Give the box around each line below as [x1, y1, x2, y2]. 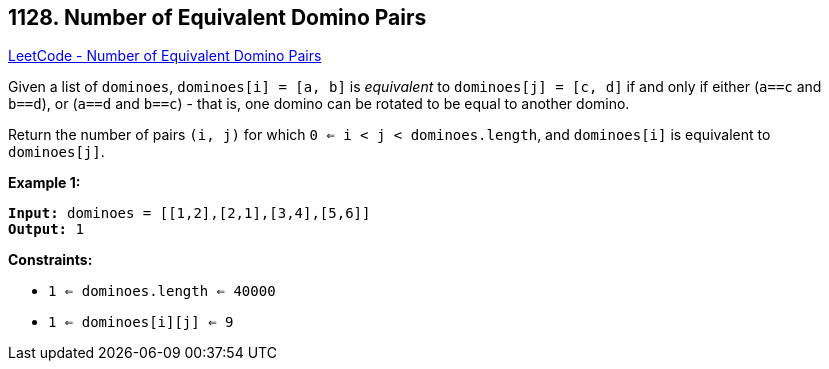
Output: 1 [8, 221, 84, 238]
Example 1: [8, 174, 81, 192]
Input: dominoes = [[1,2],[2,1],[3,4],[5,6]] [8, 205, 371, 222]
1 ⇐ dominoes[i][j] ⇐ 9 [48, 314, 234, 331]
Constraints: [8, 251, 93, 269]
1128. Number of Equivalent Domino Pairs [8, 5, 427, 30]
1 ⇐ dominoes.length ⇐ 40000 [48, 283, 276, 300]
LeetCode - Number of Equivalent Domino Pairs [8, 47, 322, 65]
